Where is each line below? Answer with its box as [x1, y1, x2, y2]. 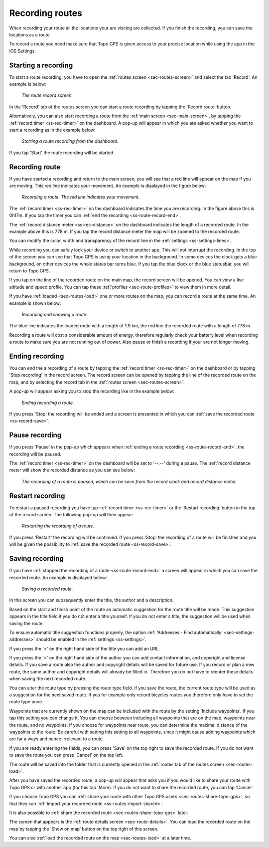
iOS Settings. [9, 48, 36, 54]
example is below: [9, 81, 47, 87]
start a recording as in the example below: [9, 127, 96, 133]
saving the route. [9, 620, 44, 626]
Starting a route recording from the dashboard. [21, 138, 119, 144]
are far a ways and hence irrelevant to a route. [9, 736, 104, 742]
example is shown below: [9, 300, 61, 306]
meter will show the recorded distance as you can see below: [9, 467, 135, 473]
